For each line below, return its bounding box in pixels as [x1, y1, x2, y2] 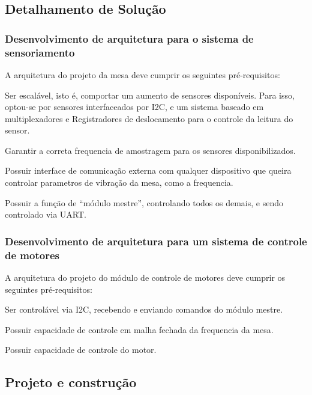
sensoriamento [5, 44, 75, 60]
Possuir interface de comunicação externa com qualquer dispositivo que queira [5, 164, 292, 177]
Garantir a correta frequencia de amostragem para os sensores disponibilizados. [5, 144, 296, 156]
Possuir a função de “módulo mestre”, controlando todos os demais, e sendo [5, 196, 283, 209]
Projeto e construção [5, 373, 137, 391]
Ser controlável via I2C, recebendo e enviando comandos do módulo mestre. [5, 303, 283, 316]
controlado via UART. [5, 208, 86, 221]
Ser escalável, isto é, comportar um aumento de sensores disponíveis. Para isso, [5, 88, 295, 101]
